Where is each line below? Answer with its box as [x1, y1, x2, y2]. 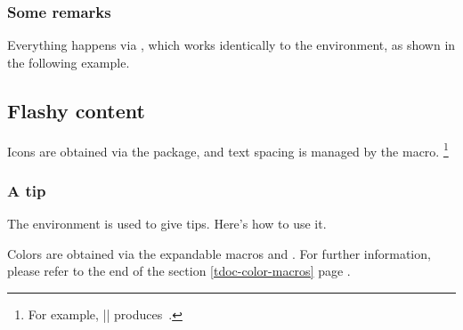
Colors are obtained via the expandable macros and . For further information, [7, 244, 431, 262]
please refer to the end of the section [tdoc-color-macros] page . [7, 262, 351, 280]
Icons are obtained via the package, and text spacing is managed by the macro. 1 [7, 139, 449, 160]
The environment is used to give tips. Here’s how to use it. [7, 214, 327, 233]
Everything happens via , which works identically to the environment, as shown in [7, 36, 456, 54]
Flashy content [7, 96, 145, 124]
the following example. [7, 52, 130, 71]
